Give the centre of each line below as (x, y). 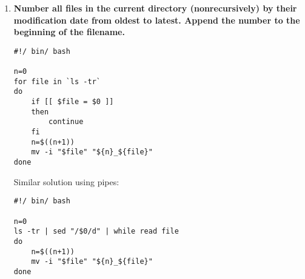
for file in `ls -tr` (57, 81)
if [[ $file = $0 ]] (72, 102)
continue (66, 122)
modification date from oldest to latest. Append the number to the (157, 20)
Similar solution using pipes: (66, 181)
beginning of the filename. (69, 32)
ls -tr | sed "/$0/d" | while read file (96, 231)
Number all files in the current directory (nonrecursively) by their (155, 8)
